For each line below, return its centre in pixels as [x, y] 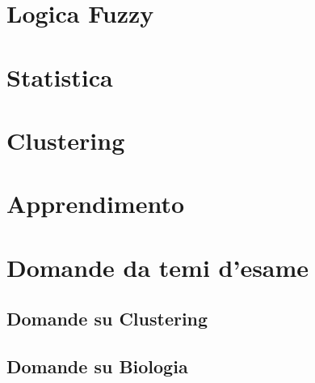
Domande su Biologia [97, 366]
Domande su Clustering [107, 319]
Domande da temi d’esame [158, 267]
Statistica [60, 77]
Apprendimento [96, 204]
